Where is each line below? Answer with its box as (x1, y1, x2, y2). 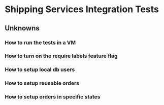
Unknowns (5, 24, 40, 32)
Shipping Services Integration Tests (5, 4, 159, 15)
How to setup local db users (5, 66, 75, 73)
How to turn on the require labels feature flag (5, 52, 118, 59)
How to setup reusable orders (5, 80, 80, 87)
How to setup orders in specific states (5, 93, 101, 100)
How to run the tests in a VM (5, 39, 76, 46)
